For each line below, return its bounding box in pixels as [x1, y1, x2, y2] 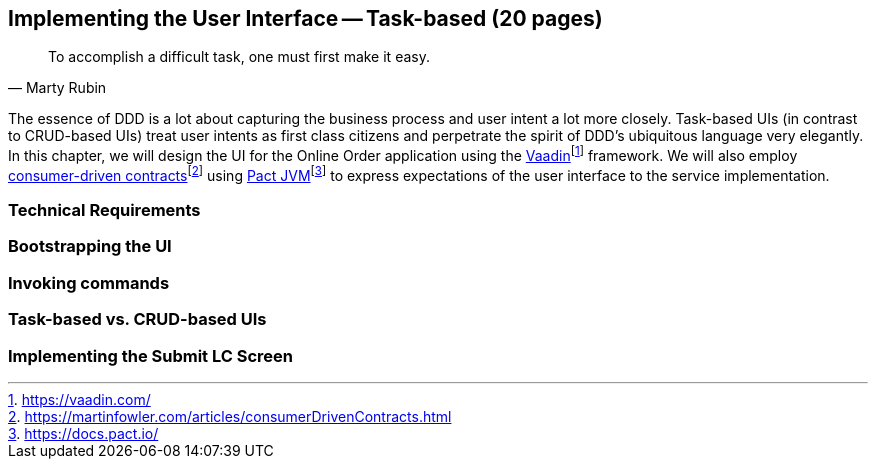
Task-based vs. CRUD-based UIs [8, 309, 267, 330]
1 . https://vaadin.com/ [8, 390, 151, 408]
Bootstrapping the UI [8, 236, 172, 257]
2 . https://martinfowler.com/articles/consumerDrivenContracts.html [8, 407, 452, 425]
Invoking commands [8, 272, 170, 293]
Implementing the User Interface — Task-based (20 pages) [8, 6, 603, 31]
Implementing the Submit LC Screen [8, 345, 294, 366]
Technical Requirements [8, 200, 201, 221]
